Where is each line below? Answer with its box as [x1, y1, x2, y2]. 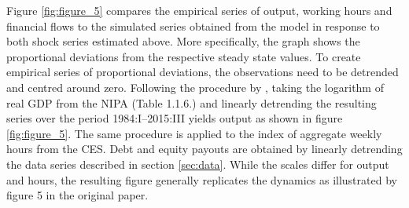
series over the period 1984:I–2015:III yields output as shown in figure [6, 110, 343, 126]
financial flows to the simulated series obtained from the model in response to [6, 17, 380, 34]
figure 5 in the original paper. [6, 187, 149, 203]
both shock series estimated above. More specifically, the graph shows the [6, 33, 360, 49]
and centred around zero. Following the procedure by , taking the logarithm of [6, 78, 384, 95]
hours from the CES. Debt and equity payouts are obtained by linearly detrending [6, 140, 403, 157]
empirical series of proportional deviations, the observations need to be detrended [6, 64, 399, 80]
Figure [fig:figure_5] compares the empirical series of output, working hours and [6, 2, 392, 18]
